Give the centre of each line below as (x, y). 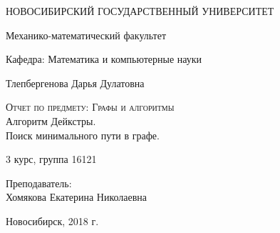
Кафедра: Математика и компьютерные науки (104, 59)
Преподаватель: (39, 183)
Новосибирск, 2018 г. (52, 220)
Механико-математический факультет (86, 35)
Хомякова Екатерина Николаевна (77, 197)
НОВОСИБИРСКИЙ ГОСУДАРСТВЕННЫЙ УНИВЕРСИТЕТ (140, 11)
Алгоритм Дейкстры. (51, 120)
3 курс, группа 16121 (51, 159)
